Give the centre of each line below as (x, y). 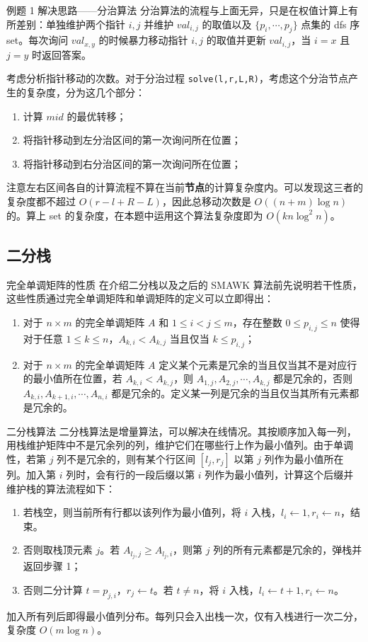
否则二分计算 (53, 589)
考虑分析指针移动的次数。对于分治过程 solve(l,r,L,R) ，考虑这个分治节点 (177, 78)
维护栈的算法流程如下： (61, 488)
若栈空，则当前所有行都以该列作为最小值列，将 (132, 512)
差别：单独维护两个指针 (70, 24)
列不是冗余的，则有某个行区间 (126, 458)
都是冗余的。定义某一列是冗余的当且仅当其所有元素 (230, 392)
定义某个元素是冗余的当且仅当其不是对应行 (258, 364)
